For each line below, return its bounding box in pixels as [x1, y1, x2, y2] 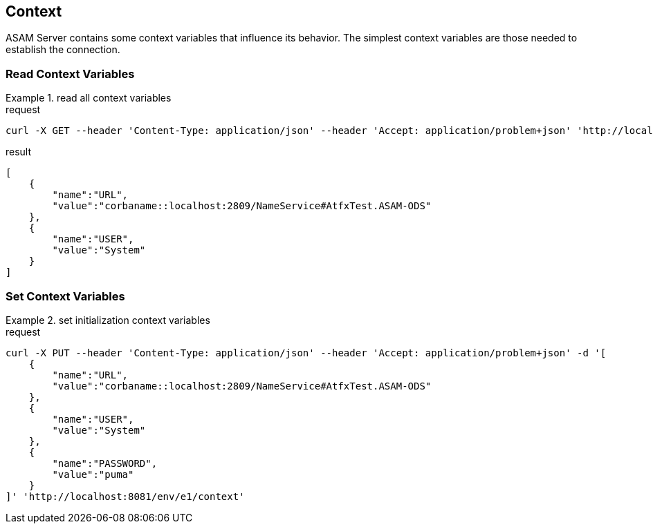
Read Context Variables [6, 66, 135, 81]
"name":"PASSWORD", [52, 457, 158, 469]
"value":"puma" [52, 468, 134, 480]
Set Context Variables [6, 289, 125, 303]
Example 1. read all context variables [6, 92, 172, 104]
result [6, 146, 32, 158]
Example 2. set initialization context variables [6, 314, 210, 326]
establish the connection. [6, 44, 120, 56]
